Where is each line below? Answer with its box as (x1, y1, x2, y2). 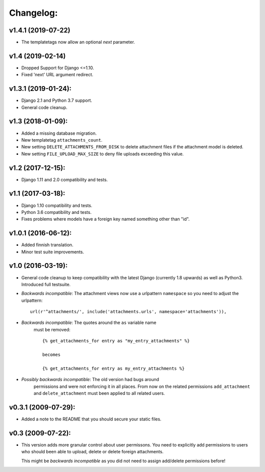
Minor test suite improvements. (21, 249, 84, 255)
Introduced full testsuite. (21, 281, 71, 287)
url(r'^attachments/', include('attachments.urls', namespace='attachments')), (30, 309, 227, 315)
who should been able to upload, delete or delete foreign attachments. (21, 449, 164, 455)
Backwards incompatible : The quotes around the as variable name (21, 320, 157, 325)
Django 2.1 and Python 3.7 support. (21, 97, 92, 103)
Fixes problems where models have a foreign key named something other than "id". (21, 216, 190, 222)
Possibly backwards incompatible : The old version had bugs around (21, 377, 159, 383)
